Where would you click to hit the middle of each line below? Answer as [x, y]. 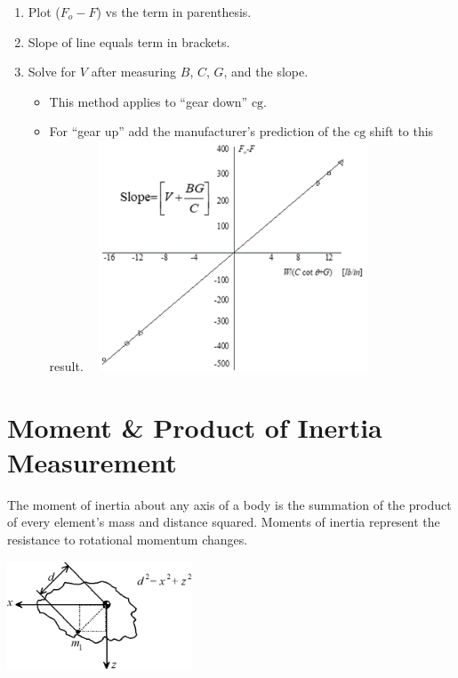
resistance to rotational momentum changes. [128, 540]
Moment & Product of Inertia [195, 427]
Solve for [52, 72]
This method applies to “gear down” [149, 101]
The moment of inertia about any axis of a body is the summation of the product [229, 504]
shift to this [402, 131]
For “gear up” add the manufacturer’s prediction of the [200, 131]
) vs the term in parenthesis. [174, 12]
